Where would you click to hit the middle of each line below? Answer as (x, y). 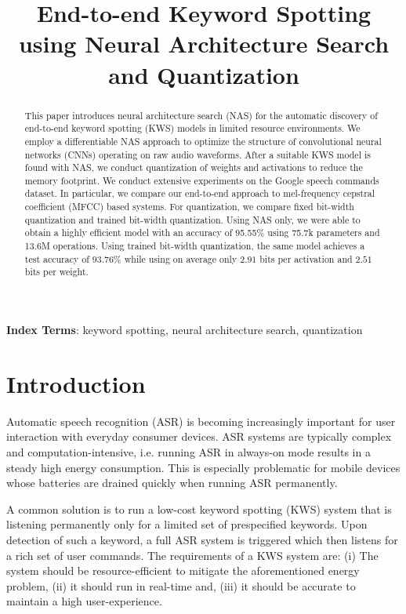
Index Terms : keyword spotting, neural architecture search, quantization (185, 330)
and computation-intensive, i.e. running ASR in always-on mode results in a (188, 451)
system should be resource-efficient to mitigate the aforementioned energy (183, 570)
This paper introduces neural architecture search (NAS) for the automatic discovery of (201, 115)
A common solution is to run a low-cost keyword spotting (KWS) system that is (199, 509)
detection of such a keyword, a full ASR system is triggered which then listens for (202, 539)
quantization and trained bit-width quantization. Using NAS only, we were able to (192, 219)
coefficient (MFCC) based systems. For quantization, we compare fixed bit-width (189, 207)
